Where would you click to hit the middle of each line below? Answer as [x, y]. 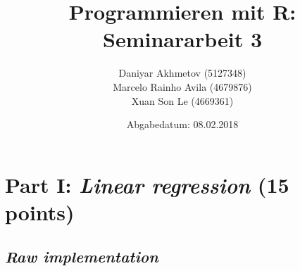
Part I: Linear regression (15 [147, 184]
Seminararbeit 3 [182, 39]
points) [40, 212]
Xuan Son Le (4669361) [182, 100]
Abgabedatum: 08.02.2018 [182, 124]
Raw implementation [82, 257]
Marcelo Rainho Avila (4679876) [182, 86]
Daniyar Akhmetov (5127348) [182, 73]
